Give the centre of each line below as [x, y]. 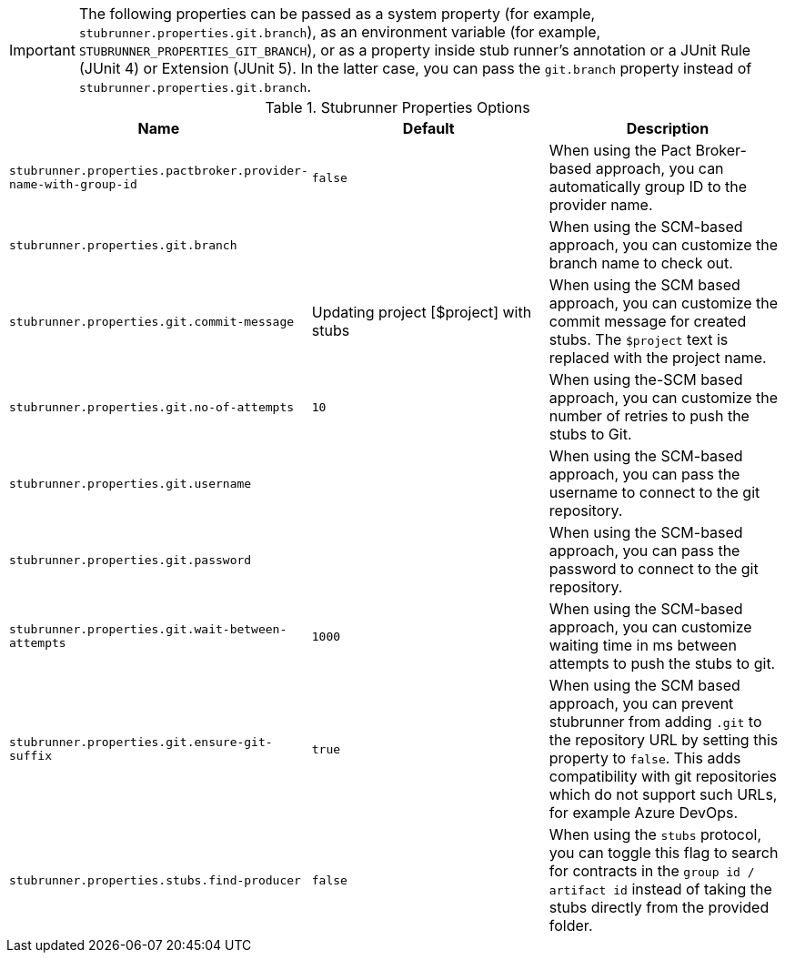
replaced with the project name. [658, 358]
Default [428, 128]
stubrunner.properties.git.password [131, 560]
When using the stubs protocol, [655, 834]
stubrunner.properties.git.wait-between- [148, 629]
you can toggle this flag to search [664, 853]
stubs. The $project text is [639, 339]
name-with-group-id [73, 184]
